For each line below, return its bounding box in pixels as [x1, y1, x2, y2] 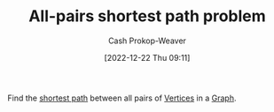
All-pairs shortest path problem [28, 6, 266, 26]
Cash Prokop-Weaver [107, 35, 187, 46]
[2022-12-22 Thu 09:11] [104, 52, 191, 63]
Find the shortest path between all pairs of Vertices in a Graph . [7, 93, 237, 103]
